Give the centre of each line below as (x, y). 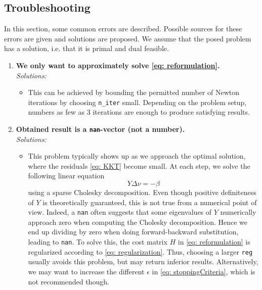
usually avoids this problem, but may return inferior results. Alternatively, (143, 261)
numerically (238, 212)
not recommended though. (69, 281)
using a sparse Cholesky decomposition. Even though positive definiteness (142, 192)
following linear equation (66, 176)
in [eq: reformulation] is (214, 242)
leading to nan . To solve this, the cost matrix (98, 242)
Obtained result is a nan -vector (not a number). (100, 129)
